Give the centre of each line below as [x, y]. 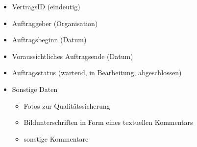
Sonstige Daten [35, 89]
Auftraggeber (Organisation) [55, 23]
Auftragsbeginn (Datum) [49, 40]
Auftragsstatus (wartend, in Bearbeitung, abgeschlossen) [97, 73]
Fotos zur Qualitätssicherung [67, 105]
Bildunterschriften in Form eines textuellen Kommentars [108, 122]
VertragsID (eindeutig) [46, 6]
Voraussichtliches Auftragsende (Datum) [73, 56]
